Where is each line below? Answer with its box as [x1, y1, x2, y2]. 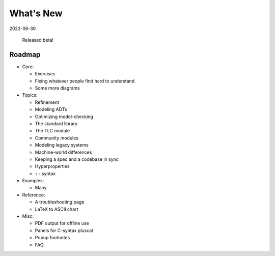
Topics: [22, 92, 38, 98]
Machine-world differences [35, 149, 92, 155]
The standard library [35, 120, 78, 127]
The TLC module [35, 128, 70, 134]
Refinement [35, 99, 60, 105]
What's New [9, 8, 63, 19]
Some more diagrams [35, 85, 80, 91]
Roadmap [9, 50, 41, 59]
